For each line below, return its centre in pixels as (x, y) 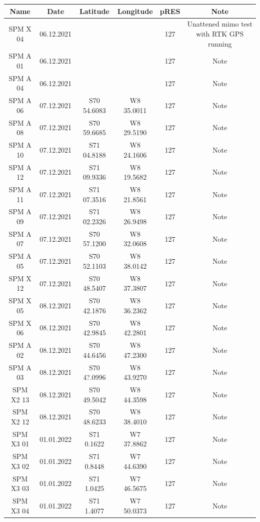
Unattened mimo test (220, 24)
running (220, 43)
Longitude (135, 11)
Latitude (94, 11)
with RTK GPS (220, 33)
